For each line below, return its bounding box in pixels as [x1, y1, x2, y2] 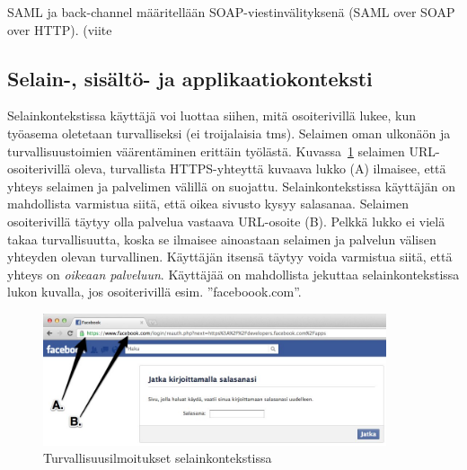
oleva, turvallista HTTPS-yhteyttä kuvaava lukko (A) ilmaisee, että [75, 159, 446, 178]
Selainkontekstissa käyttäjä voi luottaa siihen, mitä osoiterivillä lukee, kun [7, 106, 417, 125]
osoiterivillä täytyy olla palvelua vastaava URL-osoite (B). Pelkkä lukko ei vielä [7, 211, 445, 230]
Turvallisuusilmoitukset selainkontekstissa [43, 448, 272, 467]
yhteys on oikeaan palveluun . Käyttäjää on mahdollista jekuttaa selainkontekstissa [7, 264, 460, 283]
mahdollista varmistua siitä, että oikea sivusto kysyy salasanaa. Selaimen [7, 194, 410, 213]
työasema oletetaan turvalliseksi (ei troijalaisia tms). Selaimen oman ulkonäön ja [7, 123, 451, 142]
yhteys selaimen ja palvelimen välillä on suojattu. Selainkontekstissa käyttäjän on [7, 176, 456, 195]
